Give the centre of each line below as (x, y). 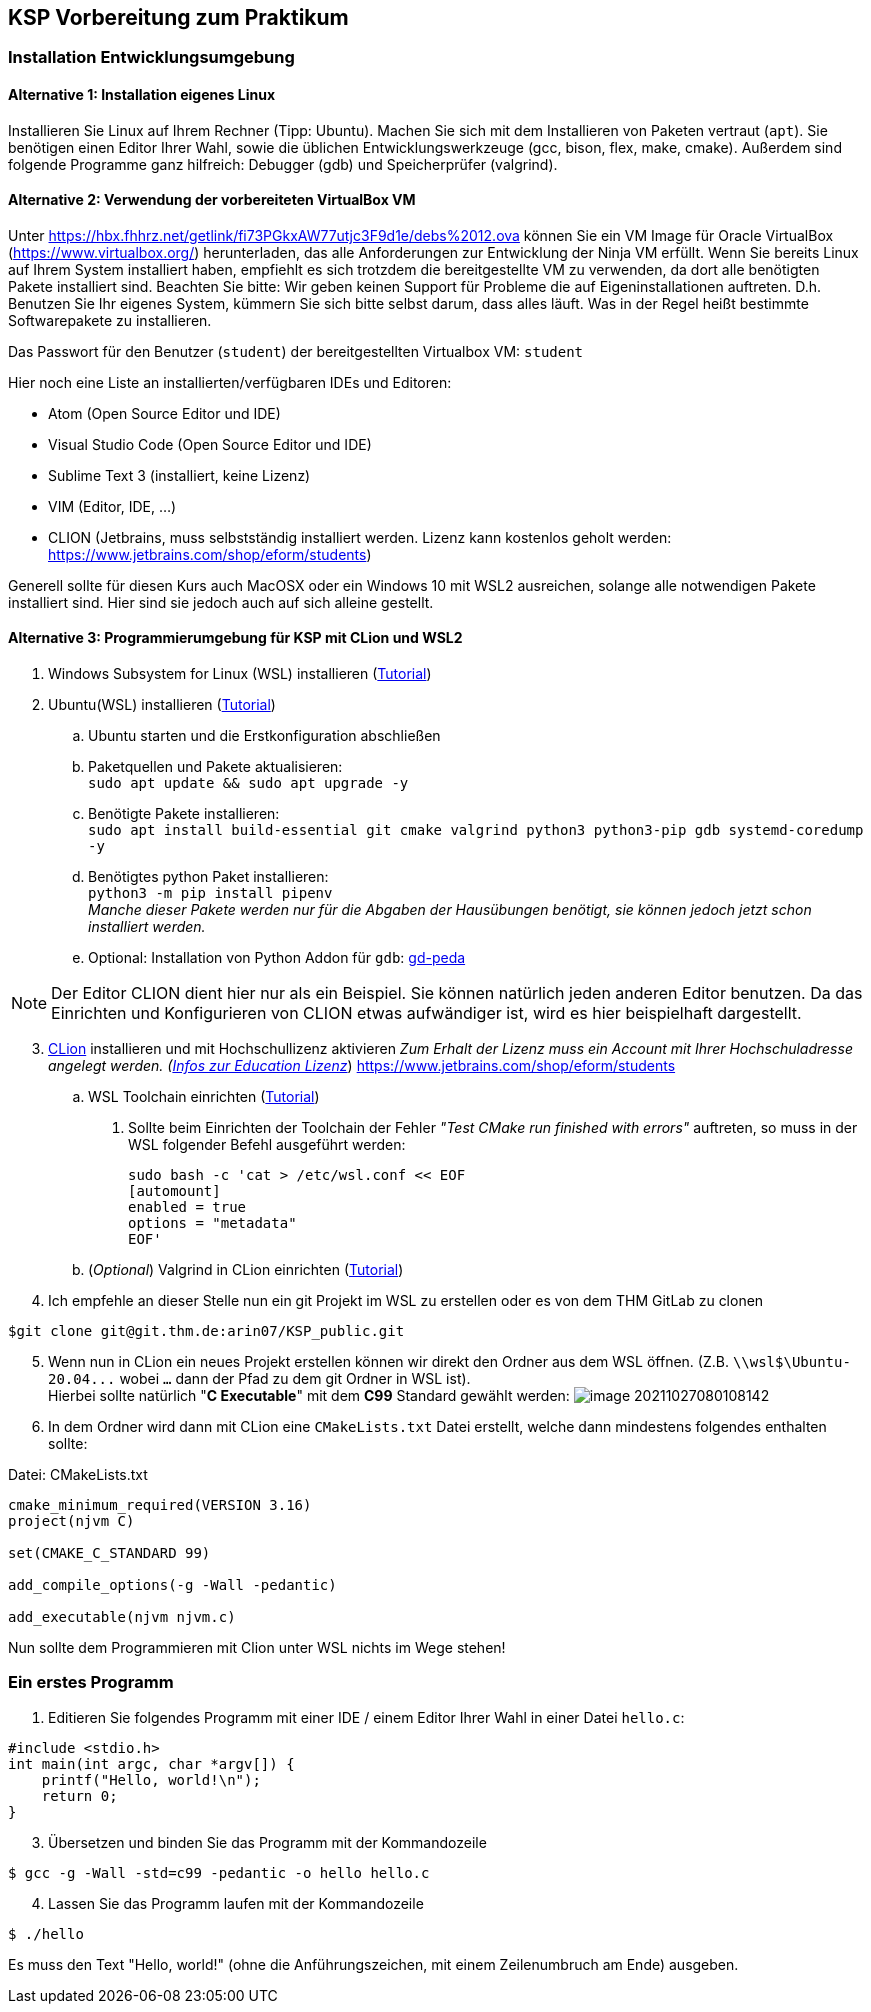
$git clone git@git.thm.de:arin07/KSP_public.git (206, 1331)
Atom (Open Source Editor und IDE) (164, 413)
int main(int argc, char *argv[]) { (151, 1763)
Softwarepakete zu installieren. (110, 320)
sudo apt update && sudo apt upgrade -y (248, 783)
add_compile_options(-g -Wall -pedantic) (172, 1585)
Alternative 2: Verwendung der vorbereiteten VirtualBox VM (212, 200)
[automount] (174, 1191)
